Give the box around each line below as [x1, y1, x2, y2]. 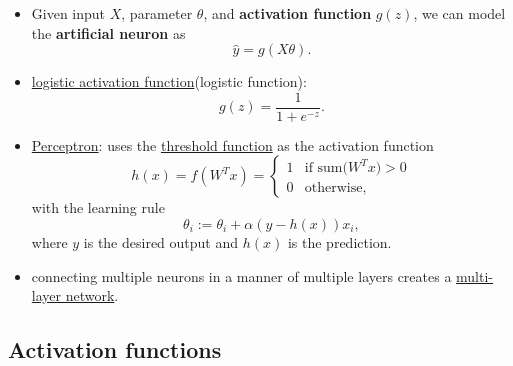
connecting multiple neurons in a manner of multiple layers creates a [31, 265, 452, 286]
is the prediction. [287, 232, 392, 253]
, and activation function [203, 3, 372, 23]
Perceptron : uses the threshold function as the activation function [31, 134, 434, 155]
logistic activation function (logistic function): [31, 71, 307, 92]
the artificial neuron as [31, 22, 186, 43]
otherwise [304, 181, 363, 196]
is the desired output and [83, 232, 239, 253]
